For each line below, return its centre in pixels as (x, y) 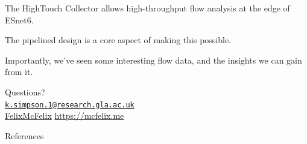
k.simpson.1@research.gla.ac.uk (70, 105)
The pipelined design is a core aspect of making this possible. (118, 40)
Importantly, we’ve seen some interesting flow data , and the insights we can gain (153, 60)
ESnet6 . (19, 19)
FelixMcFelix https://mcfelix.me (65, 115)
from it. (19, 72)
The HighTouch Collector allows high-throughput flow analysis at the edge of (147, 8)
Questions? (25, 91)
